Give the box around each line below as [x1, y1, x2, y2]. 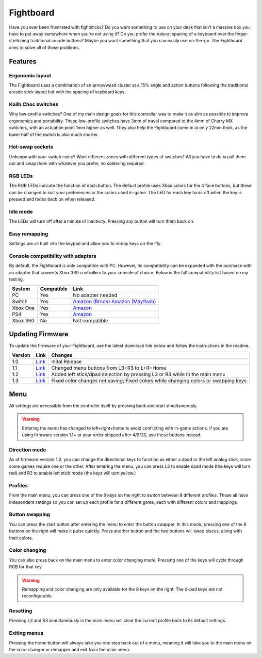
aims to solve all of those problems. [9, 44, 80, 50]
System [12, 285, 30, 292]
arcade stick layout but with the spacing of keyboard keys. [9, 89, 126, 95]
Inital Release [51, 358, 82, 365]
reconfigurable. [22, 593, 53, 599]
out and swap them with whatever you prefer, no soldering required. [9, 161, 145, 166]
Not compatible [73, 317, 108, 324]
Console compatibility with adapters [9, 253, 97, 260]
